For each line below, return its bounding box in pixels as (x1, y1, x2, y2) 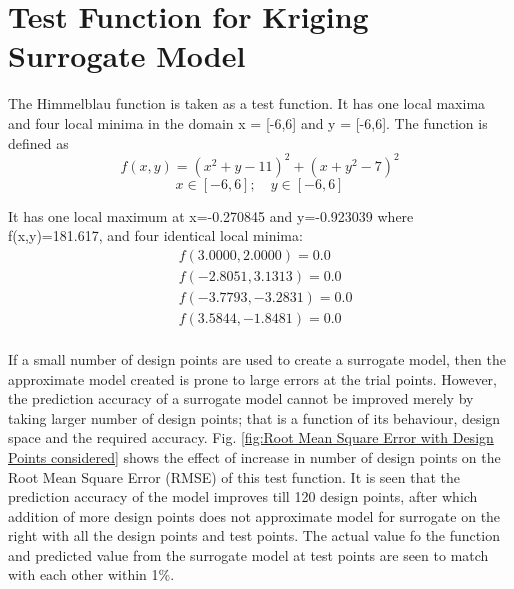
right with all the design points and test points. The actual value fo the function (8, 525, 500, 546)
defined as (8, 132, 69, 153)
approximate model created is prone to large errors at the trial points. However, (8, 368, 498, 389)
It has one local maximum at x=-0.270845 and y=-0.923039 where (8, 205, 414, 226)
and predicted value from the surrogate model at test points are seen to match (8, 544, 489, 565)
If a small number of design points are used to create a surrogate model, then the (8, 348, 506, 369)
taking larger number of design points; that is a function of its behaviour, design (8, 407, 501, 428)
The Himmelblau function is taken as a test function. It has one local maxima (8, 93, 486, 114)
